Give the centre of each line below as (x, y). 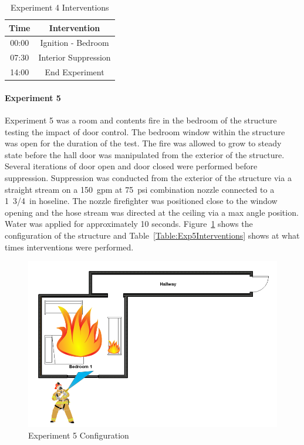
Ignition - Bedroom (75, 43)
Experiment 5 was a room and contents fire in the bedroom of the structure (141, 120)
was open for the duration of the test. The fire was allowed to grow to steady (143, 143)
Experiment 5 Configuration (79, 435)
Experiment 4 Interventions (60, 7)
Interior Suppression (75, 57)
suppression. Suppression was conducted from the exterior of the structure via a (148, 177)
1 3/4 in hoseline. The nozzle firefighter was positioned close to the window (141, 201)
